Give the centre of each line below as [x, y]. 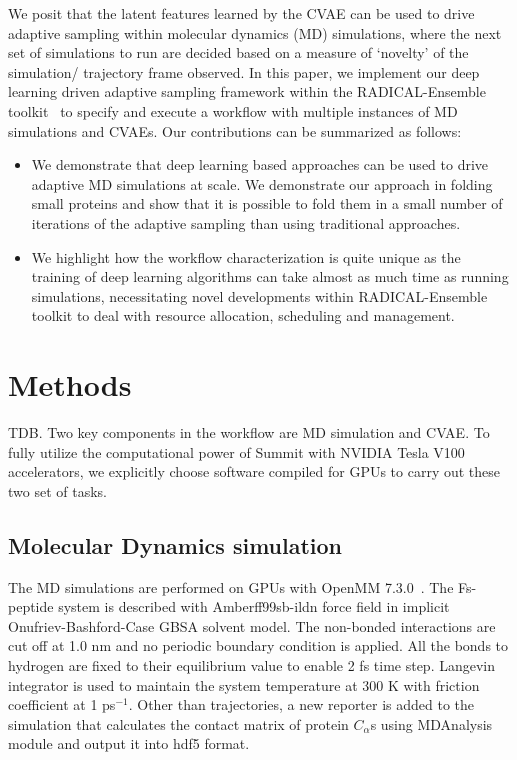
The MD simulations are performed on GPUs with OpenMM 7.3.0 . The [231, 586]
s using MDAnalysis [431, 723]
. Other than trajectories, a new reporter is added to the [301, 704]
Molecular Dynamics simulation [175, 544]
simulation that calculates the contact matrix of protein [178, 723]
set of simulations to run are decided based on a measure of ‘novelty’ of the [238, 52]
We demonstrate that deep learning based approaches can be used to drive [260, 164]
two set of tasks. [57, 490]
